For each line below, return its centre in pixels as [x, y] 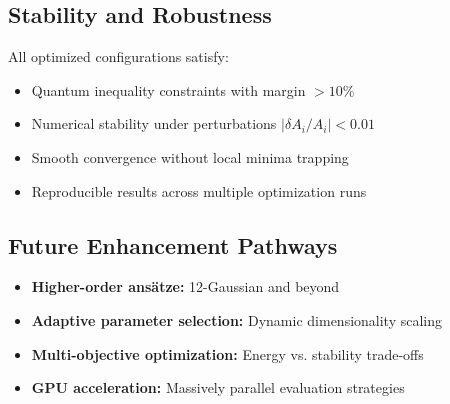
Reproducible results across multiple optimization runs [199, 190]
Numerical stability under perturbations [154, 123]
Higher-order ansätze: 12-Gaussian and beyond [185, 286]
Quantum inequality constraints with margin [168, 89]
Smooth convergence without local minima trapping [190, 156]
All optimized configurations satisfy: [118, 56]
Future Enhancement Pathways [173, 244]
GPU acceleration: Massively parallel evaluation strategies [218, 387]
